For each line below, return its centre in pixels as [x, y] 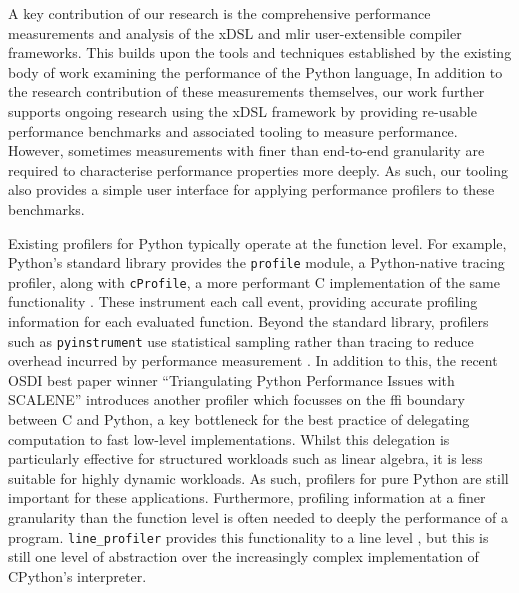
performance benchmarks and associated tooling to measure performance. [233, 130]
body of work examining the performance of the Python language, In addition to [255, 71]
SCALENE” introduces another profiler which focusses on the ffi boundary [236, 399]
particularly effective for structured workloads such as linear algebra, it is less [245, 458]
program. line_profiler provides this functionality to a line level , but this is [248, 536]
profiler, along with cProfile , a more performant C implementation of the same [254, 281]
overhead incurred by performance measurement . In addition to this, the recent [253, 360]
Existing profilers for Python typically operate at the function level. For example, [257, 242]
